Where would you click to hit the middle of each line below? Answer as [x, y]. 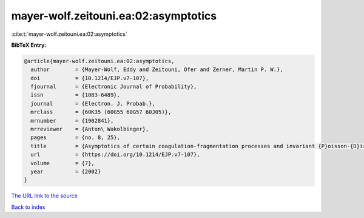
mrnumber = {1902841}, [72, 121]
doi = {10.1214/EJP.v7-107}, [90, 78]
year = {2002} [66, 172]
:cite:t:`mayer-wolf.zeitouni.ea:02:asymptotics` [69, 34]
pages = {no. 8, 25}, [76, 138]
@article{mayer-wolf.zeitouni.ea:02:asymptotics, [99, 61]
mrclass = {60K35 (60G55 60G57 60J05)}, [101, 112]
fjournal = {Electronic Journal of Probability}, [114, 87]
